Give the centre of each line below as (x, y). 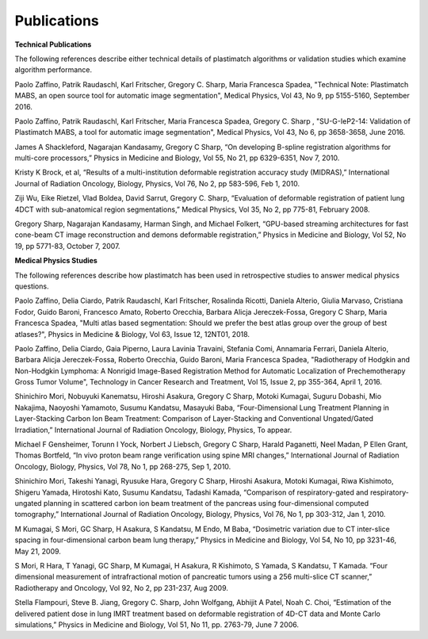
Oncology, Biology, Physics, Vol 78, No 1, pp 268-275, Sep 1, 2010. (123, 466)
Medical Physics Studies (56, 261)
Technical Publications (53, 44)
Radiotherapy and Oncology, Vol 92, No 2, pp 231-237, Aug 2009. (122, 587)
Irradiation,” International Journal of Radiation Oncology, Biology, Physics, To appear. (153, 430)
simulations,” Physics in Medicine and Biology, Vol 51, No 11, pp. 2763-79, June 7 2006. (157, 624)
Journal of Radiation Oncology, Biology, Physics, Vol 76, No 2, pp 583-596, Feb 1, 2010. (157, 183)
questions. (32, 286)
